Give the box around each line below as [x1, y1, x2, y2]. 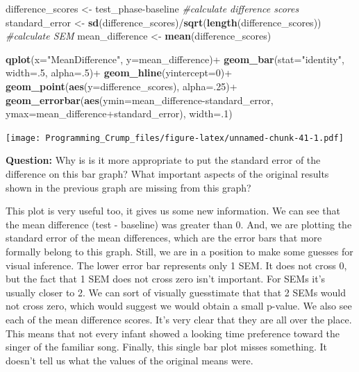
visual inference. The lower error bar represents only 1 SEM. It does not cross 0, [6, 257, 347, 272]
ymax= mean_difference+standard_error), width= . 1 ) [6, 106, 233, 121]
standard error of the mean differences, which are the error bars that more [6, 230, 322, 245]
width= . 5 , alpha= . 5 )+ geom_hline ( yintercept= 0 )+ [6, 65, 233, 80]
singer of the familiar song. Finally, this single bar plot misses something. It [6, 339, 327, 354]
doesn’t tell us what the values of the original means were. [6, 353, 253, 367]
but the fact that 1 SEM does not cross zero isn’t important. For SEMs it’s [6, 271, 326, 286]
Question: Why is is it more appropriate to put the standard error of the [6, 153, 321, 167]
